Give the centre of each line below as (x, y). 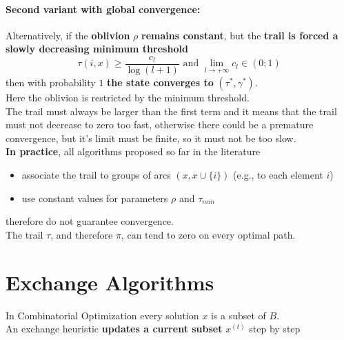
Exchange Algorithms (110, 282)
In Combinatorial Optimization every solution (102, 315)
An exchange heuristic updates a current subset (114, 329)
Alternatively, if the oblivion (68, 35)
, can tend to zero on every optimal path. (208, 234)
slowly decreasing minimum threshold (97, 49)
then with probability (51, 82)
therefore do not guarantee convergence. (90, 221)
